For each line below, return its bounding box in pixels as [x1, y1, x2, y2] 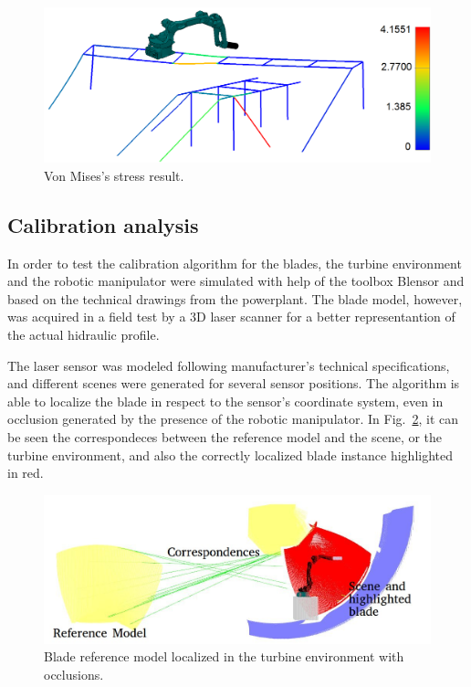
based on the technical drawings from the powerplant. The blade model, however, [7, 289, 463, 308]
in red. [7, 463, 44, 482]
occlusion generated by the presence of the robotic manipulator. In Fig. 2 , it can [7, 409, 459, 428]
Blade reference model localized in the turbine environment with [44, 647, 404, 666]
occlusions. [44, 664, 104, 683]
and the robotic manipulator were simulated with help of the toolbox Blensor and [7, 271, 465, 291]
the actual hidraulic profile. [7, 324, 160, 343]
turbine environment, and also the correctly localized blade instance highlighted [7, 445, 454, 464]
